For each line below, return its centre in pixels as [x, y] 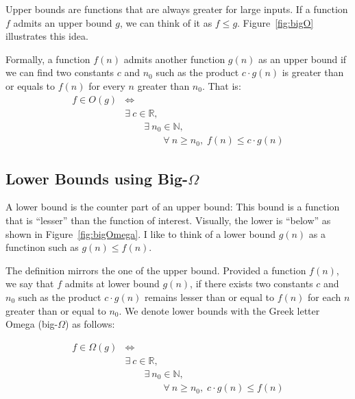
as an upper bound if [303, 59]
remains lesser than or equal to [209, 297]
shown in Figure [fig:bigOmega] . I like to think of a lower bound [140, 233]
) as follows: [90, 324]
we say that [30, 283]
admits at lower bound [112, 283]
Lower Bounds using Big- [97, 178]
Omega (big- [32, 324]
